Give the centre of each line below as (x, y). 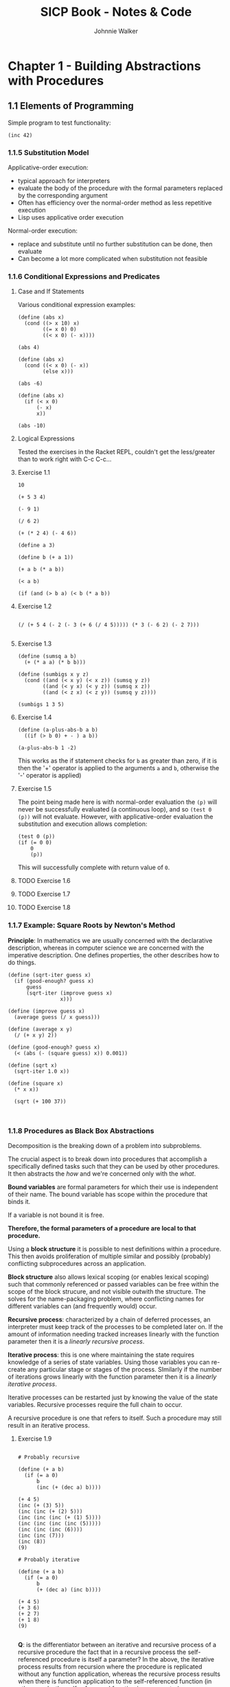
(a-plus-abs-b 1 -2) (47, 748)
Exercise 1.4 (35, 717)
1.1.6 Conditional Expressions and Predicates (84, 276)
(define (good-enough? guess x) (54, 1047)
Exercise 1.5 (35, 789)
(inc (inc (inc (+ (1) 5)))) (59, 1517)
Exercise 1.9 (35, 1439)
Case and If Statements (51, 291)
